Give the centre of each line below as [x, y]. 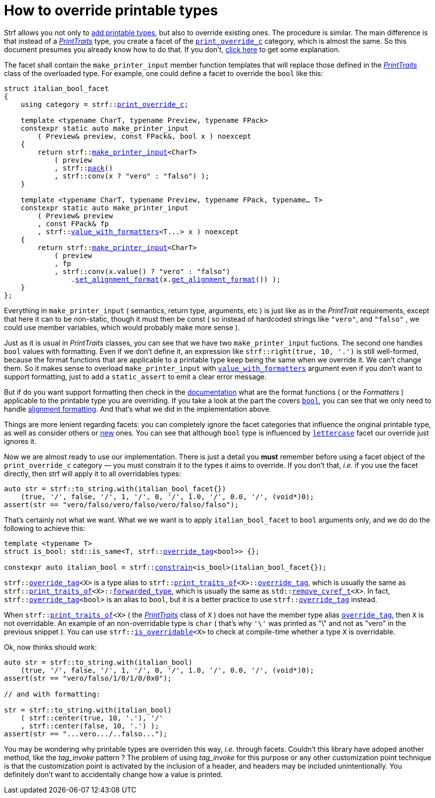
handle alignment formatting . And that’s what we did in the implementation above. [138, 409]
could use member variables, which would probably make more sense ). [122, 327]
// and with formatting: [52, 694]
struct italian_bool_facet [56, 88]
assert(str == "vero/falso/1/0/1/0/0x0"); [88, 678]
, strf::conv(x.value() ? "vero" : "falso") [142, 271]
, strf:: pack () [84, 168]
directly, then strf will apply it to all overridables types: [93, 473]
